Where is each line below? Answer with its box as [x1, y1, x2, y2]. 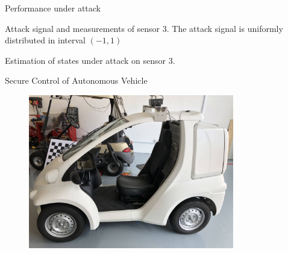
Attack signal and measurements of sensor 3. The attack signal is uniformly [5, 22, 283, 34]
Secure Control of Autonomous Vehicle [5, 74, 148, 87]
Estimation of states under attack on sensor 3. [5, 54, 175, 66]
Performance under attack [5, 2, 101, 14]
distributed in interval [5, 34, 86, 46]
